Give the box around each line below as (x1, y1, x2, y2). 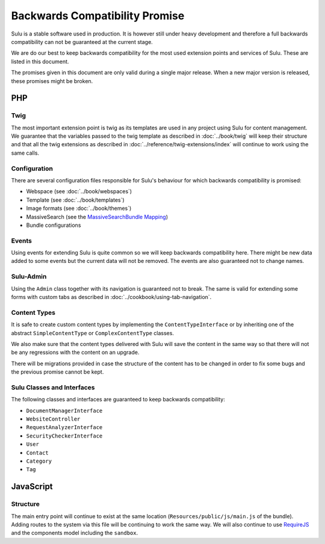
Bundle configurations (26, 221, 81, 229)
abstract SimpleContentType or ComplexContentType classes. (11, 329, 175, 336)
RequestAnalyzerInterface (26, 424, 103, 431)
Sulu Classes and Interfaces (11, 383, 95, 391)
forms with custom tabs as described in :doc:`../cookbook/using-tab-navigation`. (11, 293, 212, 300)
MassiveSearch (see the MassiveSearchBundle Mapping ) (26, 213, 169, 220)
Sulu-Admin (11, 273, 47, 281)
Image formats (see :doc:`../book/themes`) (26, 205, 132, 212)
